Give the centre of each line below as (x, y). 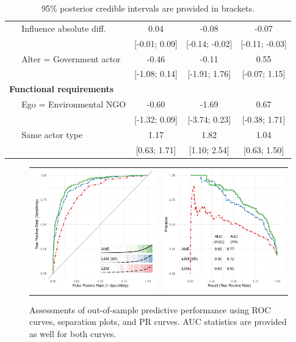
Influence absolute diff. (64, 28)
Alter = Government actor (71, 58)
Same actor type (52, 134)
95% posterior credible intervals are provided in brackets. (148, 8)
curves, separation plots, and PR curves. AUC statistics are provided (158, 322)
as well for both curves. (73, 333)
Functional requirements (62, 89)
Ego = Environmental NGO (74, 104)
